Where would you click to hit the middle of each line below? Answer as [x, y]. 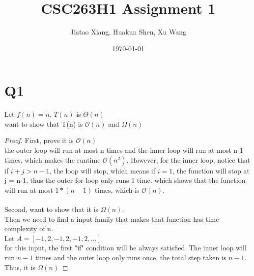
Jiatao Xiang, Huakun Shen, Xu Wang [128, 32]
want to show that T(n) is [44, 123]
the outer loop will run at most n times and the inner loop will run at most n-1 [124, 150]
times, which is [117, 190]
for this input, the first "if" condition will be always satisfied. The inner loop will [126, 248]
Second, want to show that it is [52, 209]
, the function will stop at [211, 170]
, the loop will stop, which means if [102, 170]
